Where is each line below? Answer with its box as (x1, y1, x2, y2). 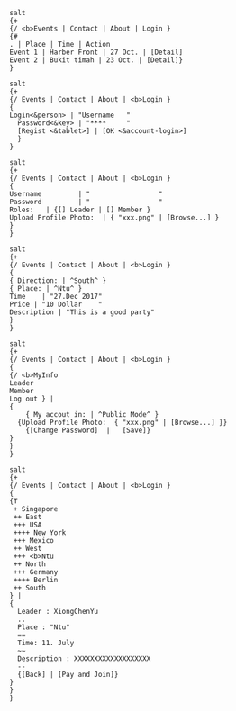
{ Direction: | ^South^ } (9, 276, 106, 285)
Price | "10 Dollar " (9, 300, 103, 309)
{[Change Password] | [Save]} (25, 426, 151, 435)
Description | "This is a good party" (9, 308, 155, 317)
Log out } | (9, 394, 54, 403)
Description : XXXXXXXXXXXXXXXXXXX (17, 654, 151, 663)
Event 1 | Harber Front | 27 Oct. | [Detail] (9, 48, 183, 57)
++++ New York (13, 528, 67, 537)
